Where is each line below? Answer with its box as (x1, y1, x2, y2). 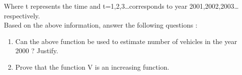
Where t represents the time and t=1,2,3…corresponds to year (4, 1, 188, 11)
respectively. (4, 10, 40, 20)
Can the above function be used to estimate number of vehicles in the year (15, 36, 237, 46)
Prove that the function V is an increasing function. (15, 61, 169, 72)
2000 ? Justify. (15, 45, 58, 56)
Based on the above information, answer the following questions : (4, 20, 197, 30)
